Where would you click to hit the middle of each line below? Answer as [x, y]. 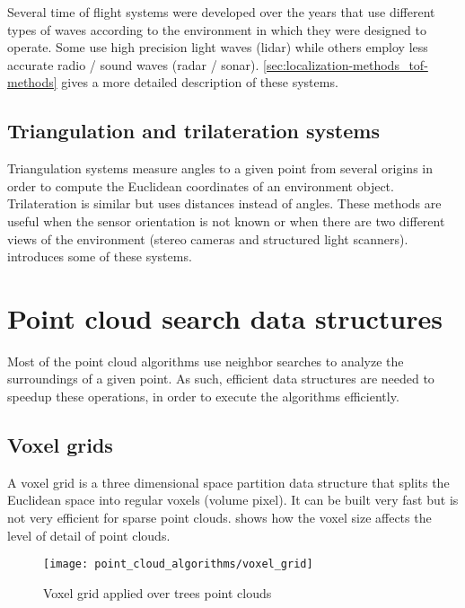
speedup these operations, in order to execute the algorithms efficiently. [203, 397]
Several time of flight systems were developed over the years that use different [221, 12]
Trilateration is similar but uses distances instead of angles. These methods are [224, 203]
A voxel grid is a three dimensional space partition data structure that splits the [228, 482]
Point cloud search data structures [225, 317]
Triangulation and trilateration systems [193, 131]
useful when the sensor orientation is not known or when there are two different [226, 220]
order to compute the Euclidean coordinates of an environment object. [201, 185]
